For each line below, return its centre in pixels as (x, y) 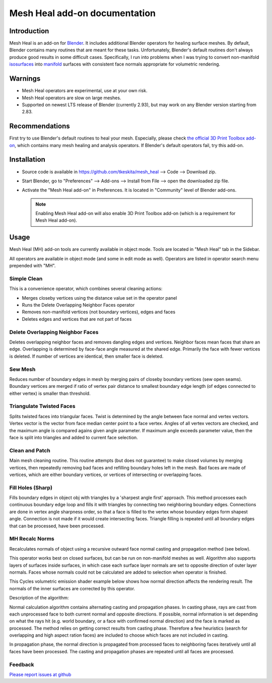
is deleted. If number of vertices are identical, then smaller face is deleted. (86, 356)
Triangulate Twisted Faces (42, 406)
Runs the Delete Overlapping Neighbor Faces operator (78, 305)
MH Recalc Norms (32, 539)
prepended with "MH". (32, 266)
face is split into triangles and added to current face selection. (74, 438)
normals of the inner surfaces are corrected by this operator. (72, 588)
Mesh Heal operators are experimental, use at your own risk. (85, 91)
